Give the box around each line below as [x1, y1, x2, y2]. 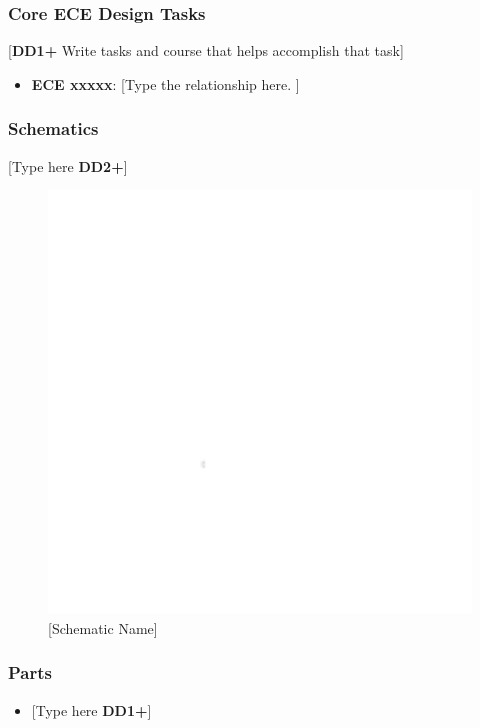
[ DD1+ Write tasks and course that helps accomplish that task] [8, 40, 404, 61]
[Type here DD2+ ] [8, 155, 128, 176]
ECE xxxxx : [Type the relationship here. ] [31, 73, 300, 94]
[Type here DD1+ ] [31, 699, 152, 720]
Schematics [8, 116, 99, 141]
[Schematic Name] [48, 617, 158, 638]
